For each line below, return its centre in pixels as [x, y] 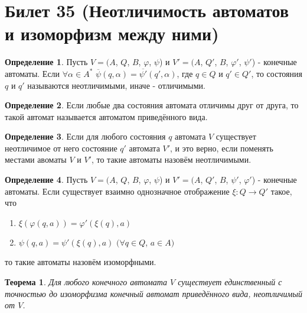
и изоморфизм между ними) [112, 33]
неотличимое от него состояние [61, 148]
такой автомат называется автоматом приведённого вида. [106, 116]
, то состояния [277, 73]
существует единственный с [230, 282]
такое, [281, 191]
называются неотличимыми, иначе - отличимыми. [116, 85]
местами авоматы [36, 159]
